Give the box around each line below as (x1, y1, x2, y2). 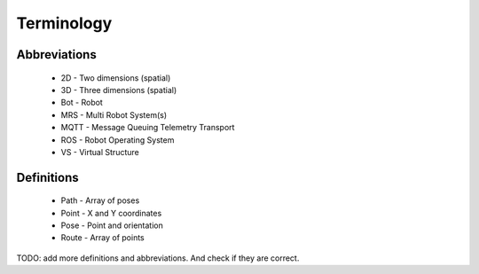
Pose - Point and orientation (60, 220, 163, 231)
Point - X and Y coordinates (60, 207, 162, 218)
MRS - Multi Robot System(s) (60, 109, 168, 120)
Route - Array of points (60, 232, 145, 243)
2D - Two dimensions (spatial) (60, 72, 171, 83)
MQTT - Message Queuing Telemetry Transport (60, 122, 235, 133)
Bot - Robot (60, 98, 104, 108)
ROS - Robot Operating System (60, 134, 175, 145)
